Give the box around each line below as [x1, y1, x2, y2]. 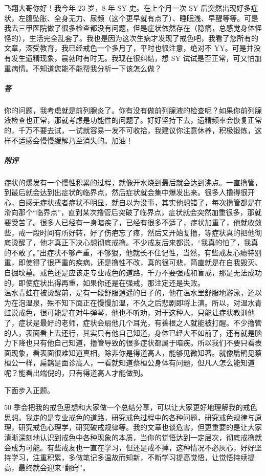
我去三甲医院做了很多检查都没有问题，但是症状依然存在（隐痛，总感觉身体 [4, 23, 255, 33]
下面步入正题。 [4, 384, 54, 395]
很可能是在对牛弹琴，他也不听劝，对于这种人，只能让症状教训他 [39, 307, 255, 318]
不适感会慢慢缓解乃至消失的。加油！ [11, 135, 133, 145]
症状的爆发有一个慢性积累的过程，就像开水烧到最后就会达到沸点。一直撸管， [4, 177, 262, 187]
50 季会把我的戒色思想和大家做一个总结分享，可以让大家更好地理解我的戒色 [4, 402, 257, 413]
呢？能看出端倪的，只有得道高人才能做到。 [4, 367, 147, 378]
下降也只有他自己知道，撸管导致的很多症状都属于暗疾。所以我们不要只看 [11, 337, 255, 348]
